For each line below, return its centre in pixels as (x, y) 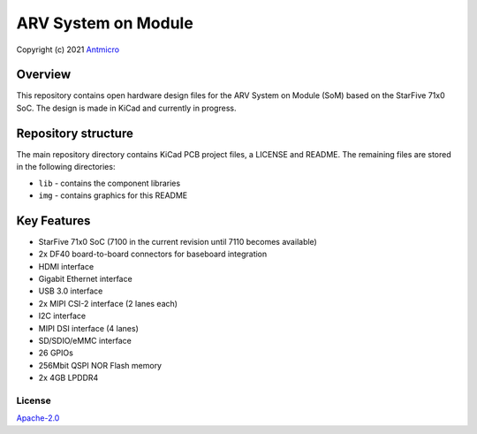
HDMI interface (66, 266)
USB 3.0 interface (71, 291)
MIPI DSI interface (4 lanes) (88, 328)
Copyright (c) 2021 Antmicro (68, 49)
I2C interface (62, 316)
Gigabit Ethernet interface (85, 279)
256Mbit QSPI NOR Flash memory (100, 365)
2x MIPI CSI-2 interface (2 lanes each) (108, 303)
